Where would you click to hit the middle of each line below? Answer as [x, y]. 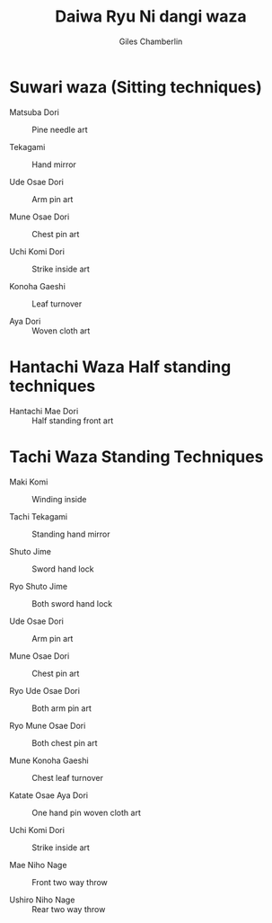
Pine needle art [60, 129]
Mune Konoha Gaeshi [49, 760]
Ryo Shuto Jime [39, 586]
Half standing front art [73, 421]
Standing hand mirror [71, 534]
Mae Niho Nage [38, 865]
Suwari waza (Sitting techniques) [136, 87]
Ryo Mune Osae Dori [48, 725]
